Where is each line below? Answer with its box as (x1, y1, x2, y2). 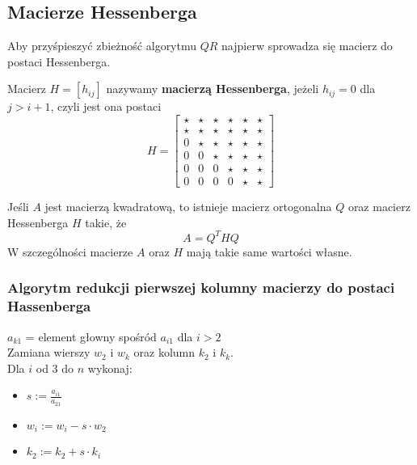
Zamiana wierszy (7, 344, 91, 361)
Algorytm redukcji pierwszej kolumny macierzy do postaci (7, 277, 395, 298)
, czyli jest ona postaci (50, 98, 162, 115)
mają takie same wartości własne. (186, 243, 352, 260)
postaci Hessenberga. (7, 53, 111, 70)
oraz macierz (347, 198, 411, 215)
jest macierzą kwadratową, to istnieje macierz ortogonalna (44, 198, 332, 215)
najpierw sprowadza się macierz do (221, 37, 393, 54)
